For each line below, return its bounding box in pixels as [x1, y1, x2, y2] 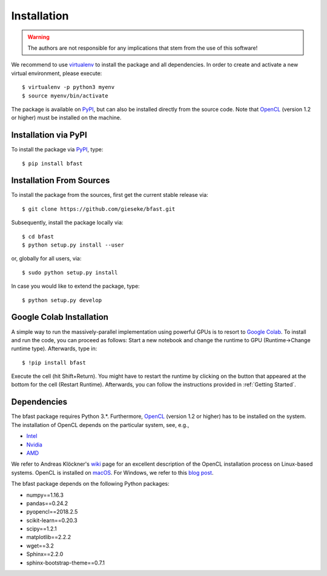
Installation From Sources [11, 176, 110, 186]
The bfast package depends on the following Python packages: [11, 480, 170, 488]
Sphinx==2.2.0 [26, 551, 64, 558]
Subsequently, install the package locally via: [11, 219, 124, 227]
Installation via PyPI [11, 130, 87, 141]
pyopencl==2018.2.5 [26, 508, 78, 515]
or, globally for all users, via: [11, 255, 82, 262]
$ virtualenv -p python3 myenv [22, 84, 115, 91]
